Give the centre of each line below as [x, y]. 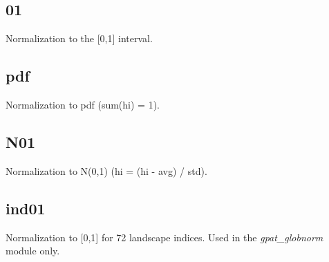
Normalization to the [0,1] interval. [79, 38]
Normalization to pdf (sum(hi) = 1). [83, 104]
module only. [33, 251]
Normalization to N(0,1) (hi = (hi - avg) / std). [106, 170]
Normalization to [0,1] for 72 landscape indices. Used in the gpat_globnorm [164, 237]
